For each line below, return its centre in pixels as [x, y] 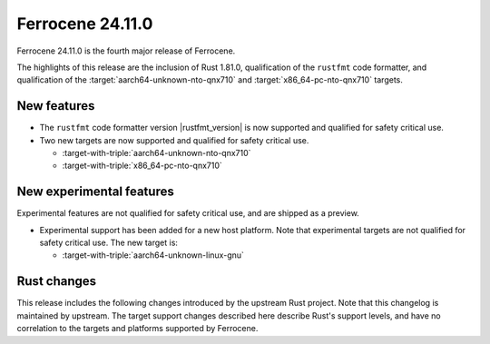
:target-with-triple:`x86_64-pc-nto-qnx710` [142, 166]
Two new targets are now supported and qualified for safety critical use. [174, 140]
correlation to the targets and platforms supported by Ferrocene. [137, 329]
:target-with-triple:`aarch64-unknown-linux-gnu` [153, 255]
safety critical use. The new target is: [109, 243]
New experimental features [95, 192]
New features [56, 106]
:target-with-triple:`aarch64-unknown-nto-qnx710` [157, 153]
